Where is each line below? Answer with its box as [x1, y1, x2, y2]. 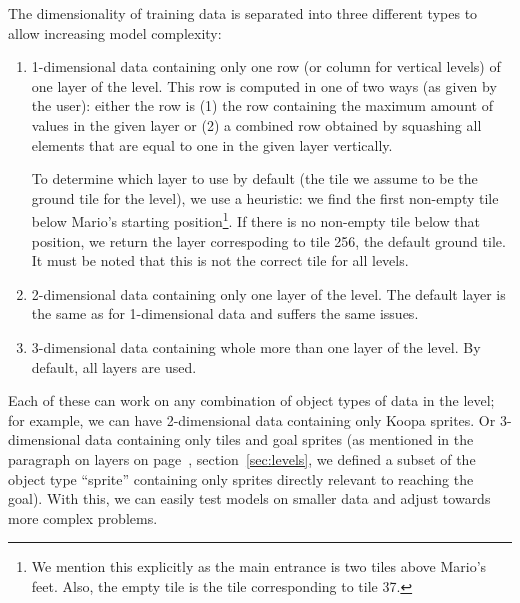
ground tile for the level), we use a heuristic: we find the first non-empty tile [31, 187, 499, 208]
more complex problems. [8, 507, 158, 528]
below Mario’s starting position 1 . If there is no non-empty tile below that [31, 208, 480, 231]
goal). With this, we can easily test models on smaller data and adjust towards [8, 488, 491, 509]
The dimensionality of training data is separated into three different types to [8, 3, 478, 23]
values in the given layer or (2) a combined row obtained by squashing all [31, 114, 482, 135]
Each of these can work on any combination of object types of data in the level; [8, 390, 495, 411]
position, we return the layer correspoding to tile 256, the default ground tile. [31, 230, 506, 251]
